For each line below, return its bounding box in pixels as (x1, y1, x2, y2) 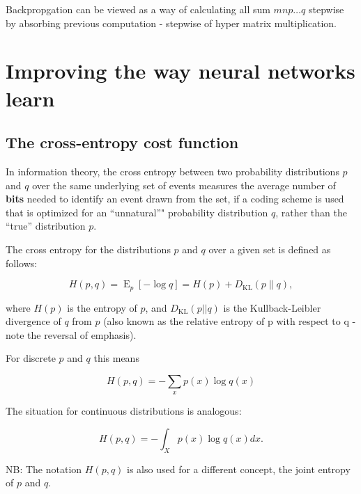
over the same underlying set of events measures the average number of (32, 177, 336, 192)
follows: (6, 255, 38, 270)
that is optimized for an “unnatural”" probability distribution (6, 205, 268, 219)
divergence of (6, 314, 61, 328)
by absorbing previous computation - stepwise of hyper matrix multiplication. (6, 15, 337, 30)
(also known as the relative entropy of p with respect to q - (103, 314, 356, 328)
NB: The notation (6, 461, 82, 476)
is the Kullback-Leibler (223, 300, 321, 314)
